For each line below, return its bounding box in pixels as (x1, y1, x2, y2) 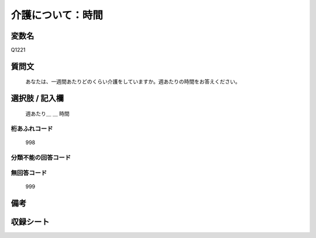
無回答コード (11, 169, 47, 177)
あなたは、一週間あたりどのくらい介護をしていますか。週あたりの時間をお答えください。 (25, 78, 241, 85)
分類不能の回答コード (11, 153, 71, 162)
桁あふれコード (11, 124, 53, 132)
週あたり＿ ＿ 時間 (25, 110, 70, 117)
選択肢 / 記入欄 (11, 93, 64, 103)
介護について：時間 (11, 9, 104, 22)
